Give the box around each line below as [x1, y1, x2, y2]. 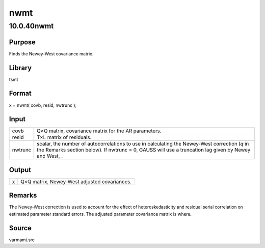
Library [9, 64, 32, 72]
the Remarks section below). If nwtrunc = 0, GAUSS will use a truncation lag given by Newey [37, 147, 251, 153]
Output [9, 166, 31, 174]
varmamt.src [9, 237, 35, 243]
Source [9, 223, 32, 232]
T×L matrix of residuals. [37, 134, 92, 141]
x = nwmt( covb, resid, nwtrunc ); [9, 102, 77, 108]
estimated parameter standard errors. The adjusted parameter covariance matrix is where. [9, 211, 192, 217]
